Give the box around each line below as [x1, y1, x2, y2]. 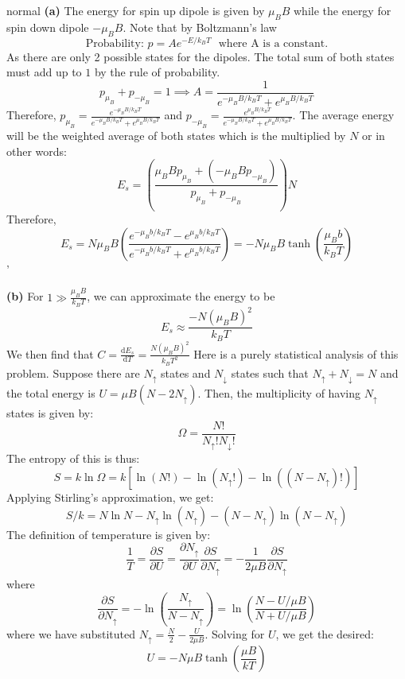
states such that [231, 364, 309, 381]
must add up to [6, 64, 82, 80]
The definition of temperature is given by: [6, 526, 211, 542]
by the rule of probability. [94, 64, 220, 80]
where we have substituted [6, 625, 135, 642]
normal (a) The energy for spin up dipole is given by [6, 2, 265, 18]
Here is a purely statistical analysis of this [193, 345, 399, 362]
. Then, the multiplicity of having [197, 385, 361, 402]
